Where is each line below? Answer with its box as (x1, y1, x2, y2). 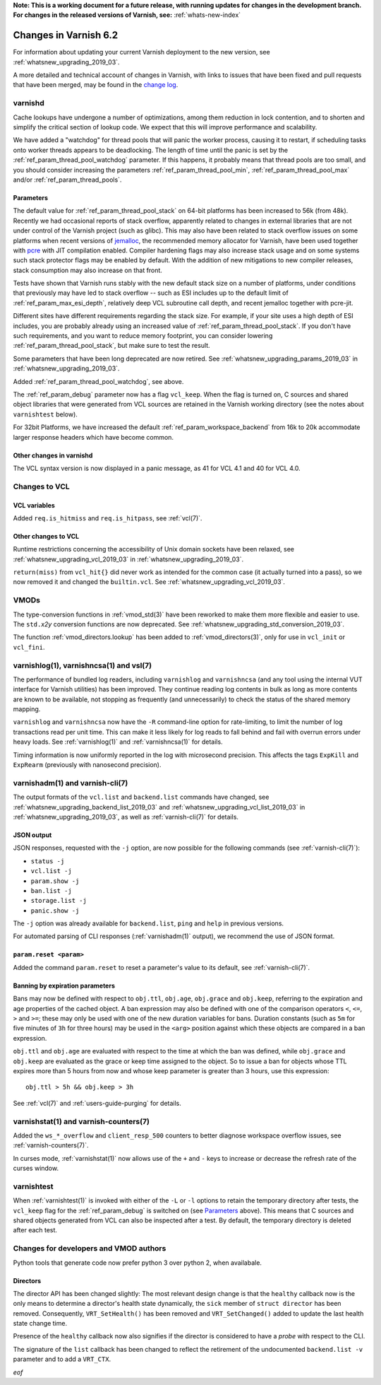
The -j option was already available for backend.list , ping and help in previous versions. (13, 919, 284, 928)
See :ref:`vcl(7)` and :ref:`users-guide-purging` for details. (13, 1099, 181, 1107)
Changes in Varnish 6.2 (13, 29, 119, 42)
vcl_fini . (13, 643, 45, 651)
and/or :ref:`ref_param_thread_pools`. (13, 175, 122, 184)
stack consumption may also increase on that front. (13, 266, 162, 274)
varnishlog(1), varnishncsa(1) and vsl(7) (13, 660, 152, 670)
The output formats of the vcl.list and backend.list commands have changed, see (13, 793, 270, 802)
